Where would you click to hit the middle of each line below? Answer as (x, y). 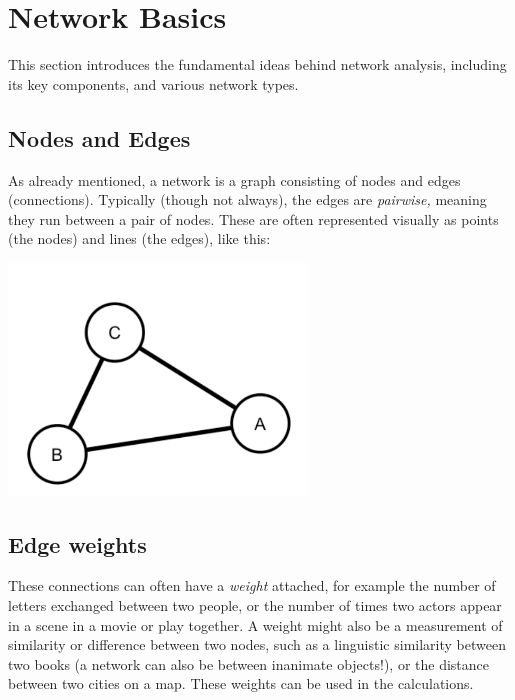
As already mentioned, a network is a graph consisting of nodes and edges (234, 179)
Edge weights (77, 543)
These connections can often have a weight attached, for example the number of (252, 585)
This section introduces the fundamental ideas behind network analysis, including (257, 64)
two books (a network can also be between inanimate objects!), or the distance (249, 663)
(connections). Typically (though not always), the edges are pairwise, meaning (247, 199)
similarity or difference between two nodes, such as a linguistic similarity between (257, 644)
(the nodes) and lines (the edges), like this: (139, 238)
